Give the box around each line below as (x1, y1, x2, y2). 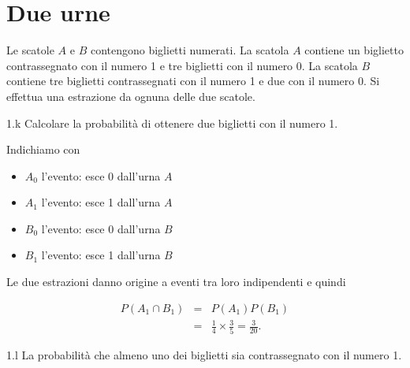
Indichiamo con (6, 141, 80, 158)
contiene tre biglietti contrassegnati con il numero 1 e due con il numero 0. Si (6, 72, 380, 89)
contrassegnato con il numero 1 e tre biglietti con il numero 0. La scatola (6, 57, 358, 73)
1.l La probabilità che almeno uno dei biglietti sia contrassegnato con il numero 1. (6, 346, 402, 362)
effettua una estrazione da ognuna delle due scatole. (6, 87, 255, 104)
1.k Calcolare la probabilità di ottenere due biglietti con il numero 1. (6, 114, 338, 131)
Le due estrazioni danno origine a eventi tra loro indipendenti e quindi (6, 273, 346, 290)
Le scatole (6, 42, 54, 58)
